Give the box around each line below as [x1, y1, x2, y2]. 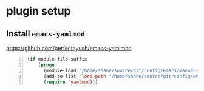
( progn [38, 62, 55, 68]
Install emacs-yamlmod [6, 29, 85, 39]
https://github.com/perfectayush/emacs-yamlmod [6, 44, 132, 52]
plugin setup [6, 4, 71, 18]
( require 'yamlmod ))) [43, 79, 98, 85]
